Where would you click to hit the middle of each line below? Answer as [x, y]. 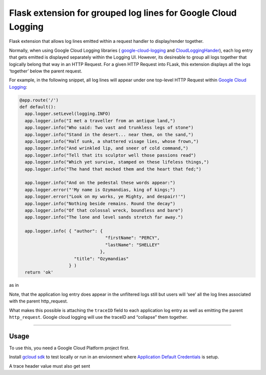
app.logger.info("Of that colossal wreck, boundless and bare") [104, 210]
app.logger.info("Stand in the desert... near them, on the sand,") [109, 135]
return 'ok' [39, 273]
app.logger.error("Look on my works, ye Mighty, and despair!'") [105, 197]
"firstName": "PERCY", [133, 238]
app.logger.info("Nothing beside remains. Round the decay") [100, 204]
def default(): [38, 107]
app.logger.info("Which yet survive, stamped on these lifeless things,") [117, 162]
